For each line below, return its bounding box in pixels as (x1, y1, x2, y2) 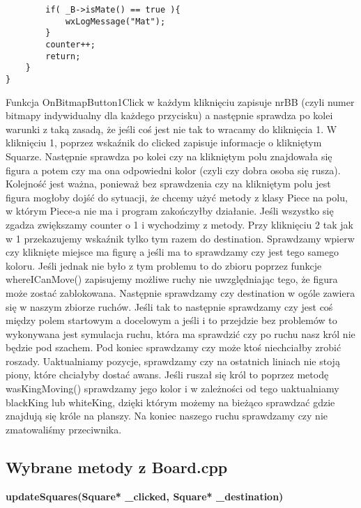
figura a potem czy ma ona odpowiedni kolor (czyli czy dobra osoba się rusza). (6, 162, 341, 177)
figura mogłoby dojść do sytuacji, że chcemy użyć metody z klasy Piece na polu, (6, 190, 348, 204)
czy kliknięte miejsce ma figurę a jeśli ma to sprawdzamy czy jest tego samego (6, 245, 339, 259)
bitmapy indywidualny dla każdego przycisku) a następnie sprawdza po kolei (6, 108, 333, 123)
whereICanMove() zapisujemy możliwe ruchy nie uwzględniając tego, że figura (6, 272, 338, 286)
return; (45, 51, 81, 61)
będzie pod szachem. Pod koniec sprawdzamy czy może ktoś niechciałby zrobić (6, 340, 341, 355)
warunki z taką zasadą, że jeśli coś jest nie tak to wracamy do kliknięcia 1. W (6, 121, 337, 136)
